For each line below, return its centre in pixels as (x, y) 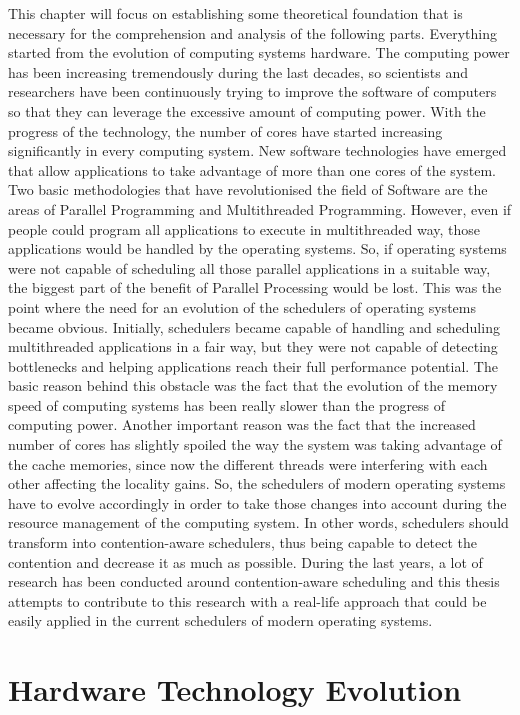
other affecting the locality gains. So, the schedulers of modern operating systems (257, 483)
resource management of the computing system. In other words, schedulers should (258, 522)
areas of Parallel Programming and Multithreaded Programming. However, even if (260, 208)
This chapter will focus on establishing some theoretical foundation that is (235, 13)
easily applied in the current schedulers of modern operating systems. (220, 620)
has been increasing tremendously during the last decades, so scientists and (238, 71)
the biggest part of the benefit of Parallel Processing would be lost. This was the (255, 287)
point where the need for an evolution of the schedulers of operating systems (242, 306)
